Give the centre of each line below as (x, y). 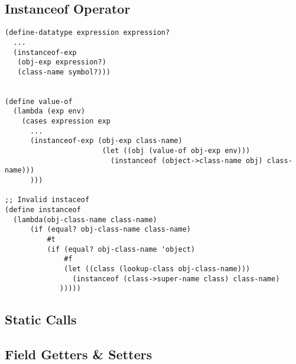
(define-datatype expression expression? (87, 33)
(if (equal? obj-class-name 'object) (121, 249)
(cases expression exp (66, 121)
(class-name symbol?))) (64, 72)
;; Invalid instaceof (47, 200)
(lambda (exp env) (49, 111)
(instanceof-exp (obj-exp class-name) (106, 141)
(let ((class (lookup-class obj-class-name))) (157, 269)
